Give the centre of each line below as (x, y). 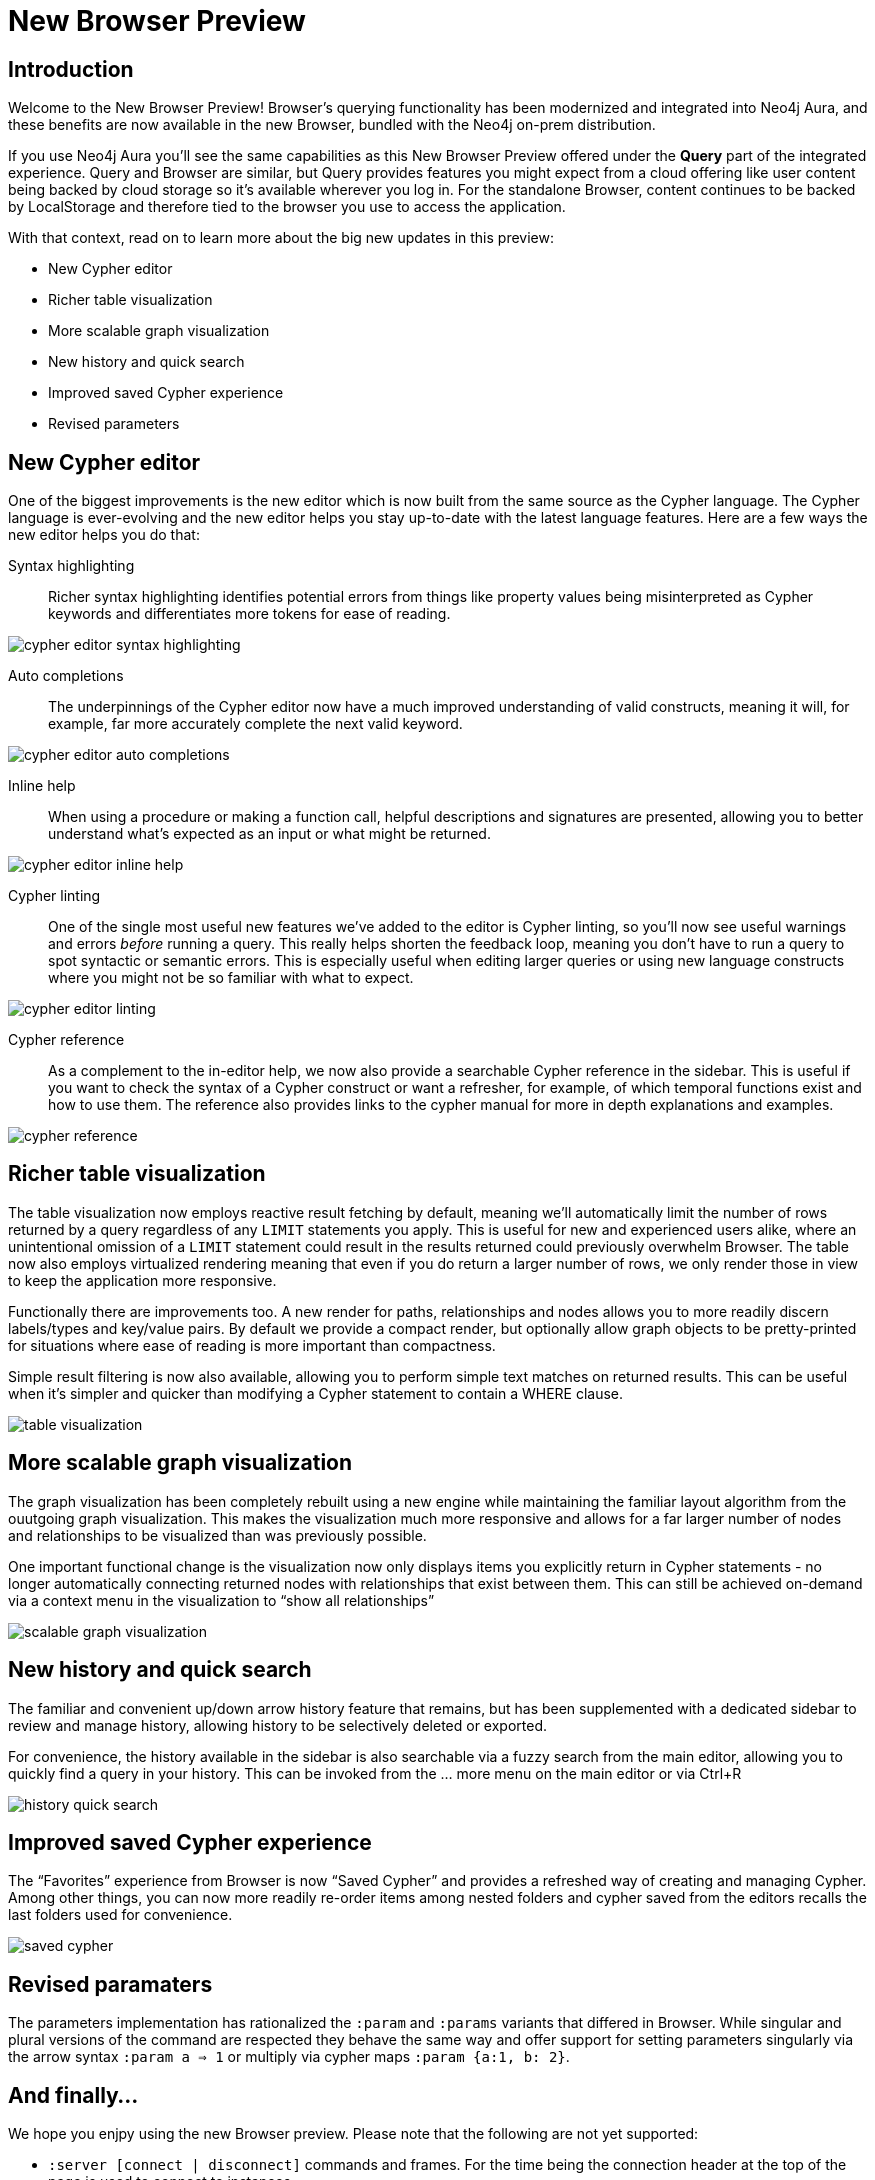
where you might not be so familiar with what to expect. (231, 978)
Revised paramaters (110, 1984)
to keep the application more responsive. (142, 1280)
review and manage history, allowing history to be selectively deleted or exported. (278, 1725)
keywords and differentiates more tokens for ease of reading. (249, 614)
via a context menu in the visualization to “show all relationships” (221, 1600)
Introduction (71, 69)
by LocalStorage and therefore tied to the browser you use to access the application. (287, 207)
